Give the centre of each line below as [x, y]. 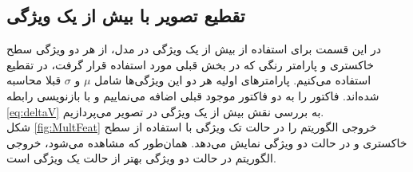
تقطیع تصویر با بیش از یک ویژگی [126, 16]
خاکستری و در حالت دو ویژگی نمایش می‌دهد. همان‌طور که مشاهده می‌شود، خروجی [207, 142]
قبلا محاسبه [34, 80]
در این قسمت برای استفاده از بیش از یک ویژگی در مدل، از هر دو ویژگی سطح [194, 49]
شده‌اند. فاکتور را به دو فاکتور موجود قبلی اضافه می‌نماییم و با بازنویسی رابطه [193, 95]
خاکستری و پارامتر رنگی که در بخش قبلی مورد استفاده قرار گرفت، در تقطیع [190, 64]
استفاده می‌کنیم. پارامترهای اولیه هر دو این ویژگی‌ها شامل [233, 80]
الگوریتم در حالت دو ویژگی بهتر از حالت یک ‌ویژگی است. [141, 158]
